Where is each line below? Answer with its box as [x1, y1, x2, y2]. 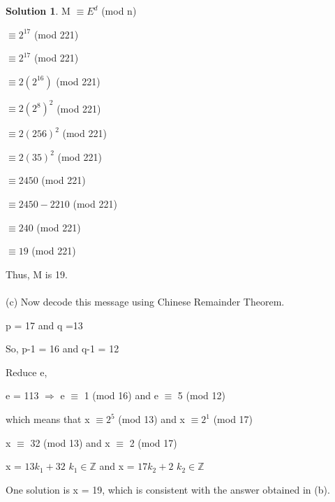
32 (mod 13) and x [30, 435, 110, 450]
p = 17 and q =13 [6, 317, 83, 332]
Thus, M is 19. [6, 266, 68, 281]
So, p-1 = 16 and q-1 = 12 [6, 341, 119, 356]
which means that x [6, 412, 90, 426]
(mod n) [101, 3, 137, 17]
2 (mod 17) [129, 435, 177, 450]
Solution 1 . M [6, 3, 70, 17]
